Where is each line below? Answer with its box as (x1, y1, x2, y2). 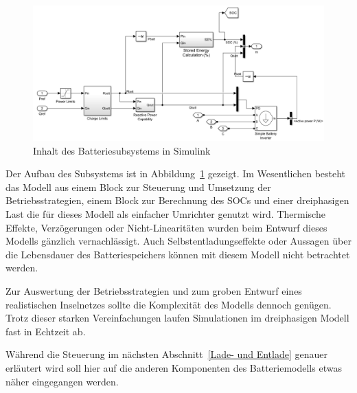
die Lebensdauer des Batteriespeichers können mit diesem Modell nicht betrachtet (5, 247, 350, 261)
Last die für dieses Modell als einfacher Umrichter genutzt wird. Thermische (5, 207, 325, 221)
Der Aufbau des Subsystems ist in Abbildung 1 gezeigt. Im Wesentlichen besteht (5, 166, 346, 181)
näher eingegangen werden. (5, 374, 119, 388)
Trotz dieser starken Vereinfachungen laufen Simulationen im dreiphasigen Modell (5, 311, 349, 325)
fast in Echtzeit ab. (5, 324, 86, 338)
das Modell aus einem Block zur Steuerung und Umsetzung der (5, 179, 271, 194)
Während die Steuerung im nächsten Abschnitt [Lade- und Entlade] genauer (5, 347, 327, 361)
